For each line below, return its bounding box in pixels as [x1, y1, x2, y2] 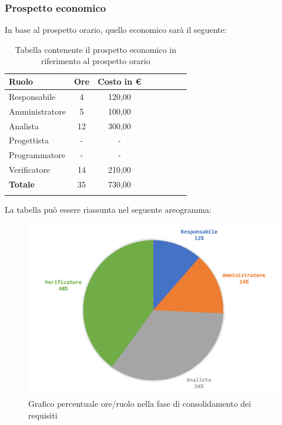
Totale [9, 178, 35, 190]
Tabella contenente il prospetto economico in [15, 43, 176, 55]
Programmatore [9, 149, 65, 161]
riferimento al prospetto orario [41, 55, 150, 67]
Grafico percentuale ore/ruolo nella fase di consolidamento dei [28, 397, 251, 410]
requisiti [28, 409, 58, 421]
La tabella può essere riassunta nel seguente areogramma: [5, 203, 211, 216]
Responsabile [9, 90, 56, 102]
